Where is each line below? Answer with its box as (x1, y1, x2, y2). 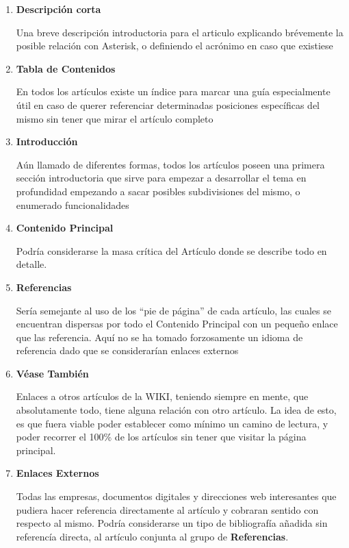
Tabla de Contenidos (16, 61, 116, 75)
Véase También (16, 366, 89, 380)
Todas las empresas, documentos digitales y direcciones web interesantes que (16, 489, 337, 503)
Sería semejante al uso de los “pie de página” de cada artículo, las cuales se (16, 303, 331, 317)
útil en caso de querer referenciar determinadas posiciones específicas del (16, 97, 320, 112)
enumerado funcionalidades (16, 197, 129, 212)
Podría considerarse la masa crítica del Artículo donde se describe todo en (16, 243, 327, 258)
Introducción (16, 134, 78, 149)
